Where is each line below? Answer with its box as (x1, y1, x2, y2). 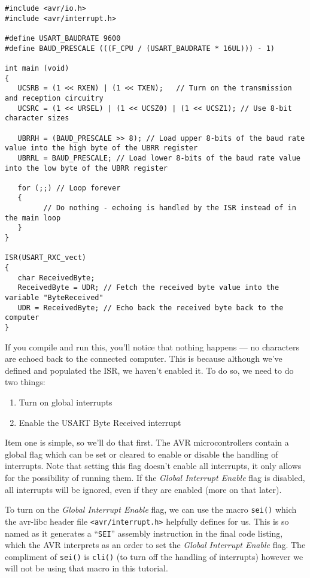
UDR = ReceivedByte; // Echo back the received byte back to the (17, 303, 284, 312)
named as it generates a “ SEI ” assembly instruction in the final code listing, (5, 526, 283, 539)
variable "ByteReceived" (5, 293, 104, 302)
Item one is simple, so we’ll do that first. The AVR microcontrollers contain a (5, 436, 289, 449)
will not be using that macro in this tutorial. (5, 562, 168, 574)
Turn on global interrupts (19, 396, 113, 408)
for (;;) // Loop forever (17, 183, 121, 192)
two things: (5, 376, 45, 388)
